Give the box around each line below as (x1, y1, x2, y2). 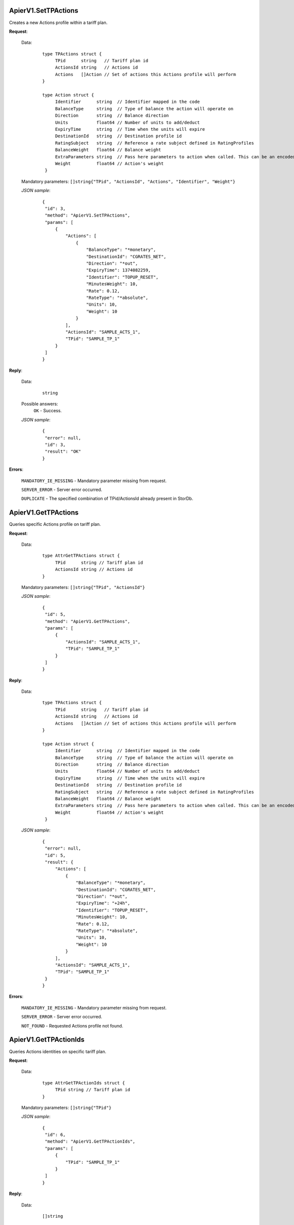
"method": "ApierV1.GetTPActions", (45, 618, 130, 624)
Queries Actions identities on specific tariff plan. (9, 1049, 106, 1054)
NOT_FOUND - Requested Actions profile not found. (21, 1023, 123, 1029)
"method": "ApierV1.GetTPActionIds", (45, 1139, 136, 1144)
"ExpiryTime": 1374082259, (86, 268, 151, 273)
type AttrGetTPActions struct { (42, 553, 120, 559)
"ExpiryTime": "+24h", (75, 901, 130, 906)
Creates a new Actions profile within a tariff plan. (9, 20, 108, 25)
